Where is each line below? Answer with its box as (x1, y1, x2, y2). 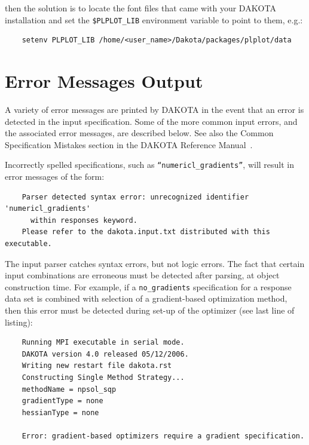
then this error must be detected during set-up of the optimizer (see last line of (5, 304, 295, 316)
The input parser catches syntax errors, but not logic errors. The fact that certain (5, 257, 305, 269)
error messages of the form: (5, 170, 105, 182)
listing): (5, 315, 33, 328)
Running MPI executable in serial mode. (22, 338, 185, 347)
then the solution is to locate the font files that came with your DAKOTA (5, 2, 276, 14)
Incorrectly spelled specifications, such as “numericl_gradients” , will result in (5, 158, 295, 171)
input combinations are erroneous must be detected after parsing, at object (5, 269, 280, 281)
